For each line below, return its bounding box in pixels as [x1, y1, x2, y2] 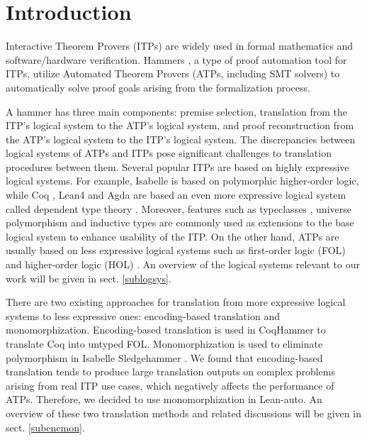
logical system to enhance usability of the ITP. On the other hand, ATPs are [6, 229, 339, 243]
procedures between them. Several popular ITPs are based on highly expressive [6, 159, 349, 174]
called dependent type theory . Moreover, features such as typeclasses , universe [6, 201, 351, 216]
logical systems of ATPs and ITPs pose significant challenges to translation [6, 145, 332, 160]
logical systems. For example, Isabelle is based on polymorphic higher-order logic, [6, 173, 359, 188]
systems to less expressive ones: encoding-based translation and [6, 308, 280, 323]
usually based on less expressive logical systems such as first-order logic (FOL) [6, 243, 346, 258]
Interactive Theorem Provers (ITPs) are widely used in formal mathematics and [6, 38, 354, 53]
